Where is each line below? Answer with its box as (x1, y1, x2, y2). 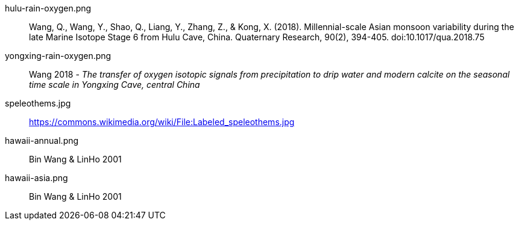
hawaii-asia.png (5, 173, 68, 183)
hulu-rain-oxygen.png (5, 3, 92, 13)
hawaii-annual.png (5, 135, 79, 146)
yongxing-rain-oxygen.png (5, 51, 112, 61)
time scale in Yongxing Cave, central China (29, 79, 200, 90)
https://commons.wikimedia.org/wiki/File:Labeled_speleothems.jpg (29, 117, 295, 127)
